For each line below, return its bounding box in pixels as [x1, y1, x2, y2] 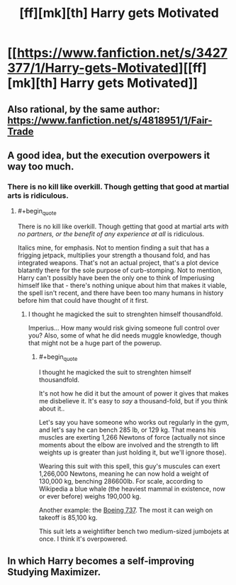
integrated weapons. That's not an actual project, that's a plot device [17, 259, 219, 267]
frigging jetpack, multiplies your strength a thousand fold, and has [17, 251, 210, 260]
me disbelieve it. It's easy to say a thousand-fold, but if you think [38, 396, 228, 405]
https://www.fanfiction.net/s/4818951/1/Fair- [7, 114, 213, 126]
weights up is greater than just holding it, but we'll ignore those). [38, 448, 227, 457]
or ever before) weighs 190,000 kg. [38, 491, 142, 501]
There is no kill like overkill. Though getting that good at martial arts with [17, 222, 229, 231]
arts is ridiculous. [7, 190, 69, 200]
